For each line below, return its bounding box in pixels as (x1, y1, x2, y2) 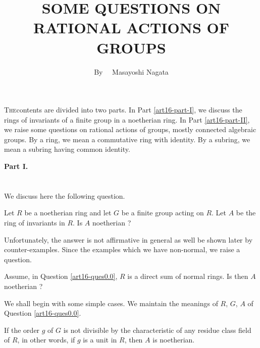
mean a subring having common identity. (4, 144, 130, 154)
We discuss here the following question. (4, 190, 125, 201)
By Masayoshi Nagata (94, 66, 169, 77)
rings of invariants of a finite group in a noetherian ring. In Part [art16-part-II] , (4, 114, 250, 125)
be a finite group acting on (121, 207, 204, 218)
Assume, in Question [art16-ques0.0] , (4, 271, 118, 281)
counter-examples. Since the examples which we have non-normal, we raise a (4, 244, 240, 255)
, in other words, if (17, 334, 75, 345)
